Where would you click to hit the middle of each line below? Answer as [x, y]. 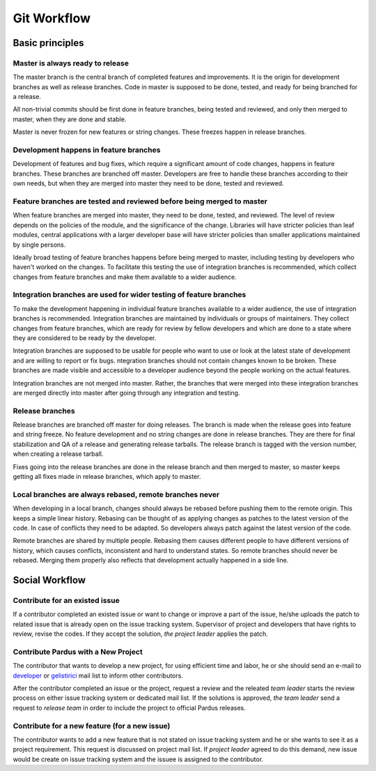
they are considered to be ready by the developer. [85, 337]
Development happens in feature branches [87, 150]
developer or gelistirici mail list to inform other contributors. [98, 675]
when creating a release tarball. [58, 454]
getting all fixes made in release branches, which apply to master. [107, 477]
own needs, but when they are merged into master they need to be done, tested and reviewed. [149, 183]
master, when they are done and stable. [70, 119]
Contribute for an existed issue [66, 600]
